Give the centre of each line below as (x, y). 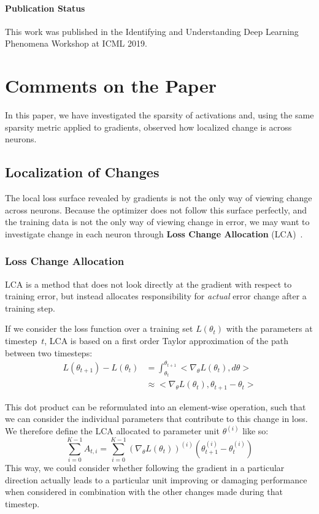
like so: (256, 431)
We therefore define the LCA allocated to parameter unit (112, 431)
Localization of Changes (82, 172)
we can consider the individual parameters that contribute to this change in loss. (156, 419)
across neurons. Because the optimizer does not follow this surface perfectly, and (156, 209)
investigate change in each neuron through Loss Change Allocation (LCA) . (154, 233)
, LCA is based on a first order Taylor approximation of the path (166, 341)
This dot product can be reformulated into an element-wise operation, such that (156, 406)
